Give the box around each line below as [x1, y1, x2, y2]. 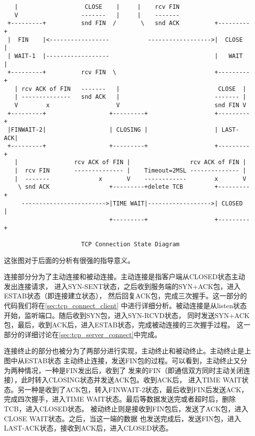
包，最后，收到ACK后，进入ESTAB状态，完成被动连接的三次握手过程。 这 [4, 320, 244, 330]
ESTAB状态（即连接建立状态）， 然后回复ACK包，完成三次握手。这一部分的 [4, 291, 247, 301]
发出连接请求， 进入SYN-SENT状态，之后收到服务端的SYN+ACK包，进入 [4, 281, 241, 291]
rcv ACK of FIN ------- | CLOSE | [21, 85, 246, 92]
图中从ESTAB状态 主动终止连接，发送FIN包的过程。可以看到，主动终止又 [4, 355, 241, 366]
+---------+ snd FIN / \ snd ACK [7, 20, 179, 27]
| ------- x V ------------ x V [14, 175, 246, 182]
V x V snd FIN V [14, 101, 246, 109]
